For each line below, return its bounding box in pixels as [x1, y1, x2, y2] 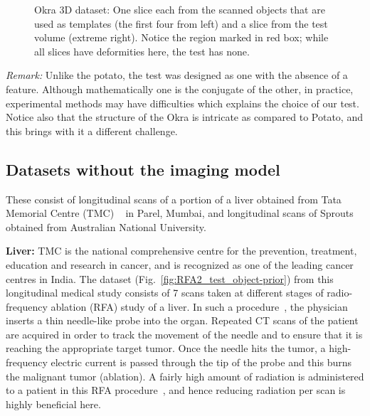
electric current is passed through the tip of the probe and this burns [51, 355, 352, 370]
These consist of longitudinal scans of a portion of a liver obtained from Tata [6, 191, 342, 206]
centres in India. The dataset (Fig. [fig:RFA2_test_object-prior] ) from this [6, 271, 334, 286]
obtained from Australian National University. [6, 219, 206, 234]
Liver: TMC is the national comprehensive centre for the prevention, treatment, [6, 243, 357, 258]
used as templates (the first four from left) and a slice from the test [34, 16, 328, 31]
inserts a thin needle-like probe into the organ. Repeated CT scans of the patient [6, 313, 359, 328]
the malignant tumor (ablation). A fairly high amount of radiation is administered [6, 368, 364, 383]
